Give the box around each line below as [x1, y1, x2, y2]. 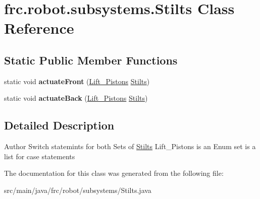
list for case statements [4, 151, 75, 161]
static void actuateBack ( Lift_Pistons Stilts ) [4, 93, 148, 103]
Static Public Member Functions [4, 52, 178, 68]
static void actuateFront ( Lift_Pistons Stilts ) [4, 76, 150, 86]
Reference [4, 18, 74, 38]
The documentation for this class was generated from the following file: [4, 168, 224, 178]
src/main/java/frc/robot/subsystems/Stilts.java [4, 184, 151, 195]
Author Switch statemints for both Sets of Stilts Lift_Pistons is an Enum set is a [4, 141, 256, 152]
